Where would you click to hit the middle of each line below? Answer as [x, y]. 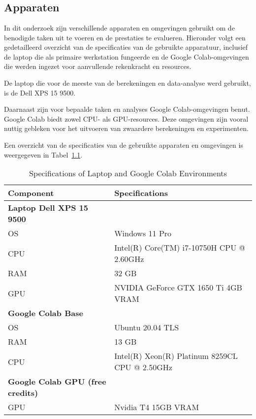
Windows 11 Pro [143, 233]
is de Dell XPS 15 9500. [40, 92]
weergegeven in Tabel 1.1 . [43, 154]
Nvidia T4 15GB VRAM [157, 407]
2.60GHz [129, 259]
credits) [23, 393]
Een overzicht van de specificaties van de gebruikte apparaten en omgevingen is [124, 145]
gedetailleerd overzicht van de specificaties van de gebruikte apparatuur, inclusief [126, 47]
